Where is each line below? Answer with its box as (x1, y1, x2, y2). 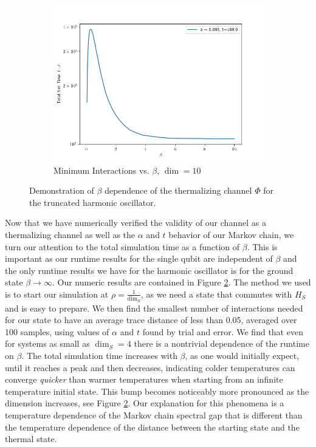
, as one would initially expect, (185, 349, 300, 362)
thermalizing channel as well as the (5, 228, 136, 241)
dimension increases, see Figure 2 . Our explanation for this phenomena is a (5, 397, 284, 409)
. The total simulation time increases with (21, 349, 177, 362)
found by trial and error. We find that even (142, 325, 303, 338)
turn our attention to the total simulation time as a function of (5, 240, 240, 253)
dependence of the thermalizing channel (105, 184, 252, 197)
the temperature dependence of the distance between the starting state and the (5, 420, 300, 433)
